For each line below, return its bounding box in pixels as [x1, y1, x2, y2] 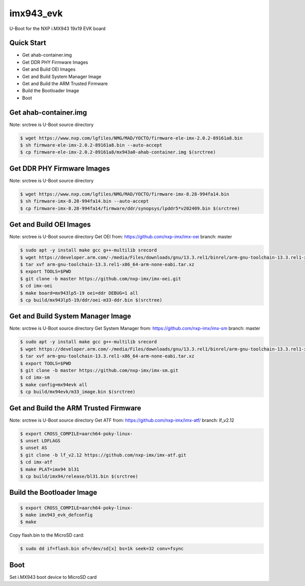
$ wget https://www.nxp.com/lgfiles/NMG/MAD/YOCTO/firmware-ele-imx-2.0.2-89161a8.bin [20, 135, 243, 141]
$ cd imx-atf [20, 459, 53, 465]
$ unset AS [20, 445, 47, 451]
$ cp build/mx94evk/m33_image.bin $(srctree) [20, 389, 136, 395]
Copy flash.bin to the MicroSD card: [9, 532, 84, 538]
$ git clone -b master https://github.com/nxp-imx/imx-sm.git [20, 368, 178, 373]
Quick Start [9, 39, 46, 47]
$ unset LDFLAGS [20, 438, 61, 444]
